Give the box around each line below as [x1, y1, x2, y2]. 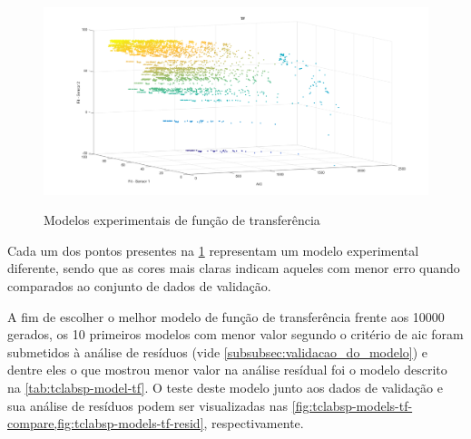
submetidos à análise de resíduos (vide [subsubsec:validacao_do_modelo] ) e [7, 342, 428, 361]
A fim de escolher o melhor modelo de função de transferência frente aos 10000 [7, 307, 445, 326]
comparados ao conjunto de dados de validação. [7, 276, 271, 295]
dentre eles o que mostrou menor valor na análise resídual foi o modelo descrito [7, 360, 447, 379]
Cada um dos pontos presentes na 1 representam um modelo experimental [7, 240, 419, 259]
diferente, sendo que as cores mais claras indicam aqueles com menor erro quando [7, 259, 460, 278]
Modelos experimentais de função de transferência [44, 210, 320, 229]
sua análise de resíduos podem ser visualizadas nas [7, 395, 289, 415]
